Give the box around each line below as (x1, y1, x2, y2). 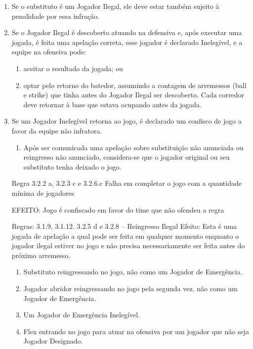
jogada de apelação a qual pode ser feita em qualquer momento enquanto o (11, 230, 239, 241)
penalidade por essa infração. (11, 10, 99, 21)
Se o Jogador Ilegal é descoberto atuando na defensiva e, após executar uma (11, 27, 242, 38)
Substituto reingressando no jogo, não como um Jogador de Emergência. (23, 266, 243, 277)
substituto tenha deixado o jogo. (23, 161, 122, 172)
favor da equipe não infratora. (11, 125, 102, 135)
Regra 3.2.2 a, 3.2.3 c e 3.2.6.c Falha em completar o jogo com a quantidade (11, 178, 242, 188)
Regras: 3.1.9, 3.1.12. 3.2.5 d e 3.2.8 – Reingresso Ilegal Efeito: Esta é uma (11, 221, 237, 231)
